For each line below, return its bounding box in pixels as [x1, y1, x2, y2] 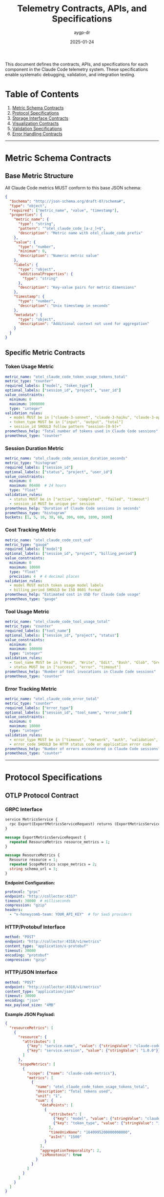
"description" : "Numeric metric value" [18, 253, 99, 258]
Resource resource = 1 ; [9, 858, 58, 862]
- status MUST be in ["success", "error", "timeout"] [9, 665, 121, 670]
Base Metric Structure [5, 172, 74, 180]
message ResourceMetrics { [5, 853, 60, 858]
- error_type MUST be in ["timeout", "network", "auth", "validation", [9, 737, 159, 742]
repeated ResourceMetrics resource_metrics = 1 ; [9, 840, 110, 844]
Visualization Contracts [12, 120, 59, 126]
